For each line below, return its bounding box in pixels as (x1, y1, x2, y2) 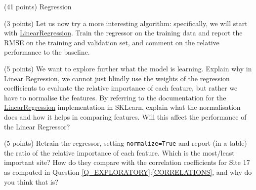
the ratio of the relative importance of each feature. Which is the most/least (4, 147, 235, 158)
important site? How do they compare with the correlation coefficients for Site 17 (4, 157, 250, 167)
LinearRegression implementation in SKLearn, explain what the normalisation (4, 102, 241, 112)
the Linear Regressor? (4, 121, 70, 131)
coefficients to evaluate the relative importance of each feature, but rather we (4, 83, 238, 93)
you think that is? (4, 176, 58, 187)
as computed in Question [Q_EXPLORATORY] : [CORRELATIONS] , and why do (4, 166, 252, 177)
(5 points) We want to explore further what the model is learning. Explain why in (4, 63, 252, 73)
